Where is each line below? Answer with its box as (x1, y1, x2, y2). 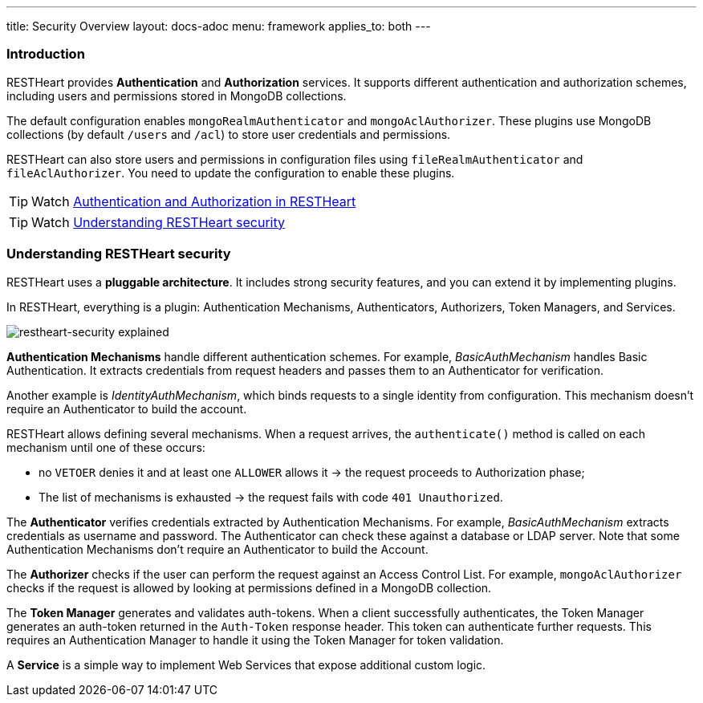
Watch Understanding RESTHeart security (31, 213, 286, 230)
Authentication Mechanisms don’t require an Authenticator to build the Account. (6, 542, 429, 556)
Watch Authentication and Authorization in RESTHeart (31, 193, 356, 209)
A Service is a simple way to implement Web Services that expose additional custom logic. (6, 657, 486, 672)
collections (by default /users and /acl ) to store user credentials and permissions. (6, 127, 451, 141)
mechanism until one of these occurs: (6, 440, 205, 454)
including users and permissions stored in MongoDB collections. (6, 88, 347, 103)
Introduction (6, 46, 85, 63)
